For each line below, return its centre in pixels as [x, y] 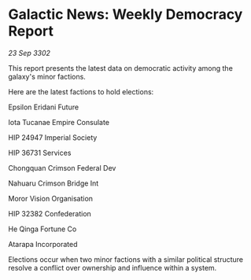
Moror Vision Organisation [50, 198]
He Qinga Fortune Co [42, 229]
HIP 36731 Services [40, 153]
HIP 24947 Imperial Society [53, 137]
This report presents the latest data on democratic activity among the [121, 68]
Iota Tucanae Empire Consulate [59, 122]
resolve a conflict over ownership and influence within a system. [113, 267]
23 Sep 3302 [30, 53]
